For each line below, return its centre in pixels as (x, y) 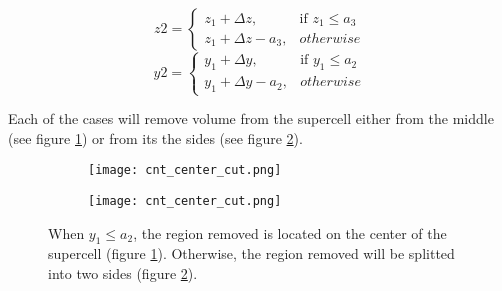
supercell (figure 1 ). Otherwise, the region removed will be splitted (251, 253)
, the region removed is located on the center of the (290, 232)
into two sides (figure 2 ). (123, 273)
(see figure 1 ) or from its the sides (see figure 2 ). (155, 137)
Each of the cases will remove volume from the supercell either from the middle (251, 118)
